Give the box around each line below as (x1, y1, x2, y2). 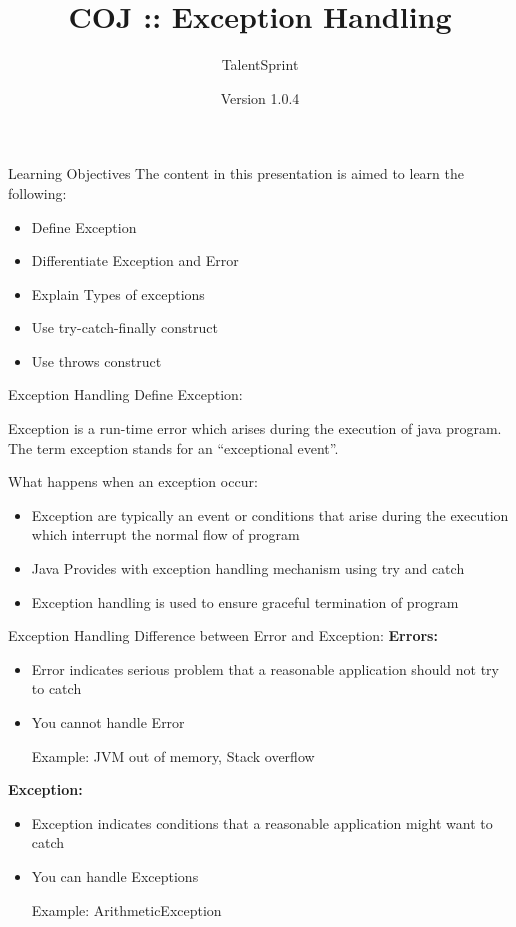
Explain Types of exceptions (31, 283, 205, 304)
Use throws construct (31, 350, 162, 371)
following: (8, 182, 67, 203)
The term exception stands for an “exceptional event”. (8, 437, 339, 458)
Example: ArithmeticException (31, 899, 222, 920)
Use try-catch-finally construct (31, 317, 218, 338)
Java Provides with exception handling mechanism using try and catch (31, 558, 465, 579)
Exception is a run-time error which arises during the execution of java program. (8, 418, 502, 439)
